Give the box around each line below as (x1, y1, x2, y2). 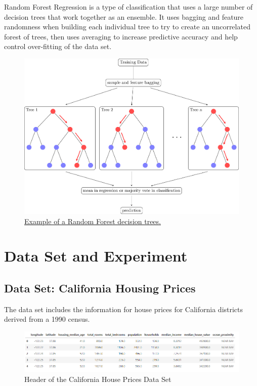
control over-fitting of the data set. (4, 41, 112, 52)
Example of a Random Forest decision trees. (24, 216, 161, 226)
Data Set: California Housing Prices (4, 280, 196, 296)
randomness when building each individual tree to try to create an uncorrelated (4, 21, 250, 32)
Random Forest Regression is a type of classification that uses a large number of (4, 2, 253, 12)
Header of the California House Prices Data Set (24, 373, 172, 384)
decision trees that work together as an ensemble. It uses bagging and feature (4, 11, 244, 22)
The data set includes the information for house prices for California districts (4, 304, 243, 314)
